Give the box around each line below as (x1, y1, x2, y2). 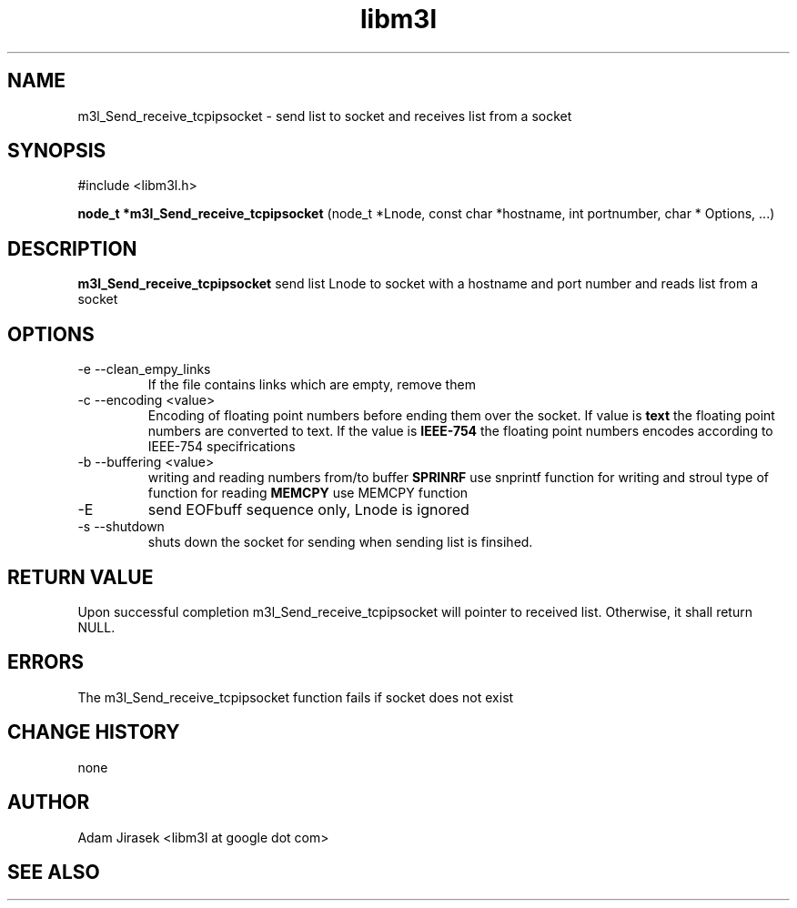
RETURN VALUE (7, 565, 154, 589)
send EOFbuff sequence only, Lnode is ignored (147, 500, 469, 520)
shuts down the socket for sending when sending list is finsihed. (147, 534, 533, 550)
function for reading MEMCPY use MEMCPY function (147, 485, 469, 501)
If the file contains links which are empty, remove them (147, 377, 476, 393)
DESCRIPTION (7, 237, 137, 260)
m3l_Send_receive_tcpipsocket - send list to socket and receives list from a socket (77, 107, 572, 124)
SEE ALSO (7, 860, 100, 883)
